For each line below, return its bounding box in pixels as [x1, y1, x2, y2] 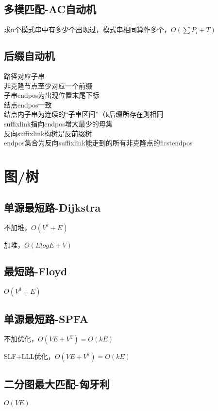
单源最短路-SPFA [4, 311, 88, 326]
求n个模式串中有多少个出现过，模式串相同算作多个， [4, 24, 171, 35]
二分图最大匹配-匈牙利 [4, 376, 110, 391]
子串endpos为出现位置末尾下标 [4, 90, 100, 100]
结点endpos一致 [4, 99, 52, 109]
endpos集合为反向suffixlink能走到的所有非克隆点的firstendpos [4, 138, 193, 148]
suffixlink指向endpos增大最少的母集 [4, 118, 113, 128]
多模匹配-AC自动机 [4, 1, 97, 17]
